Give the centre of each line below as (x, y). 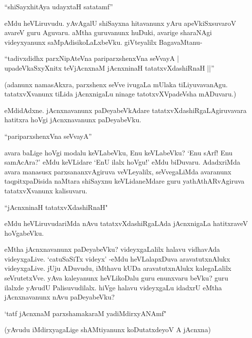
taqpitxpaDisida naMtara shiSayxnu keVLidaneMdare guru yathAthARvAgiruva (125, 181)
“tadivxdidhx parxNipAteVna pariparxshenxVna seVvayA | (92, 58)
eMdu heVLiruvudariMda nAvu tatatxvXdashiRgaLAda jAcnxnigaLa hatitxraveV (126, 223)
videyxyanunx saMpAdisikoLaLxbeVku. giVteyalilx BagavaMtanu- (103, 42)
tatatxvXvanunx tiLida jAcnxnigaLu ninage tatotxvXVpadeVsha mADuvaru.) (120, 94)
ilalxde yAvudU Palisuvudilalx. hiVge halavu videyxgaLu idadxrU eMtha (113, 287)
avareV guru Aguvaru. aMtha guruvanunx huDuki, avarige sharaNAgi (108, 32)
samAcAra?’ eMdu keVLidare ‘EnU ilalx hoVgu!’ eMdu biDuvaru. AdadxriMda (122, 162)
